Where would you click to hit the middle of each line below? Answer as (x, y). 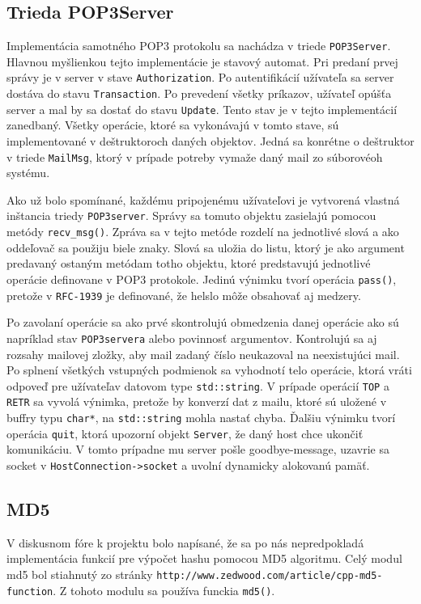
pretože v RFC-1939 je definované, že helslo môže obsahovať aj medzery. (184, 295)
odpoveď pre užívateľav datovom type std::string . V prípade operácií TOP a (198, 385)
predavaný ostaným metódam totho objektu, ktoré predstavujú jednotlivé (189, 263)
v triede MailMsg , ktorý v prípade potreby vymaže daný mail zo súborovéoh (195, 156)
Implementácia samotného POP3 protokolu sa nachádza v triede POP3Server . (199, 46)
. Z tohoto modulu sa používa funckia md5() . (164, 590)
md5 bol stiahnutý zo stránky (80, 574)
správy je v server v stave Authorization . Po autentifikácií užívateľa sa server (200, 77)
